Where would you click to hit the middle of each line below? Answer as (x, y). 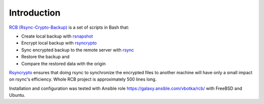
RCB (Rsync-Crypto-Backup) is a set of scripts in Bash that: (69, 27)
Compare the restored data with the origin (64, 63)
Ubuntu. (17, 95)
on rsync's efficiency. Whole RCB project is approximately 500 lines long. (83, 79)
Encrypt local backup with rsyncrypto (59, 43)
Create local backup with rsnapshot (57, 36)
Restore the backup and (45, 57)
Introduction (35, 13)
